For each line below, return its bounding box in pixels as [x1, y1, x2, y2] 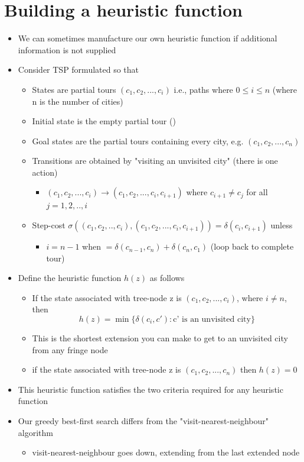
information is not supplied [18, 43, 116, 56]
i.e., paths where [174, 83, 233, 95]
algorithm [18, 426, 53, 438]
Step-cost [32, 219, 66, 231]
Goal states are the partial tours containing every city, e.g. [32, 134, 244, 147]
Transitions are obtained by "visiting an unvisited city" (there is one [32, 154, 278, 167]
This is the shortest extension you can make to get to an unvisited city [32, 332, 288, 344]
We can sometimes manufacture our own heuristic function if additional [18, 32, 277, 44]
